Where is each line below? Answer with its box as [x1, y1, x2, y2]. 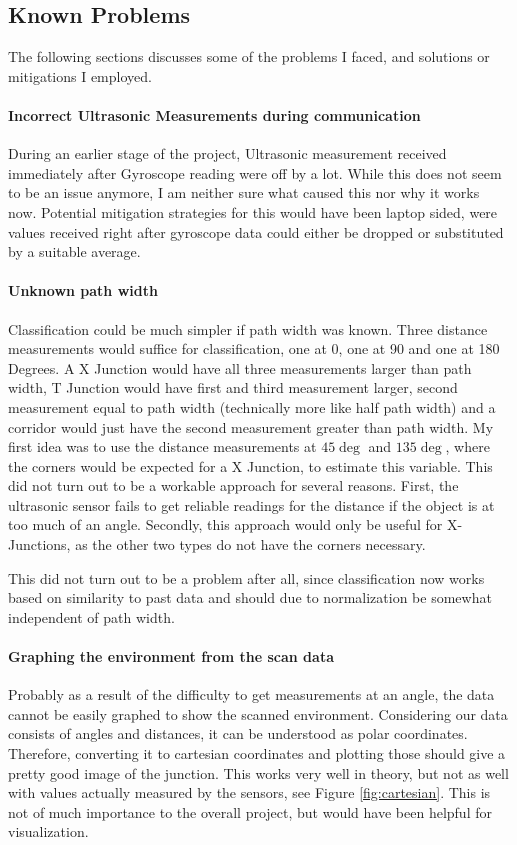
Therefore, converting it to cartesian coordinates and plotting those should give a [8, 743, 506, 764]
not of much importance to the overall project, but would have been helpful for [8, 801, 492, 822]
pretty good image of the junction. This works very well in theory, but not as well [8, 762, 509, 783]
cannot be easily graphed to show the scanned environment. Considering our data [8, 703, 508, 724]
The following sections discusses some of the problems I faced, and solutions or [8, 46, 490, 67]
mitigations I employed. [8, 65, 152, 86]
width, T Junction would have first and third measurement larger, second [8, 377, 458, 398]
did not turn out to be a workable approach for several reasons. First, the [8, 475, 459, 496]
